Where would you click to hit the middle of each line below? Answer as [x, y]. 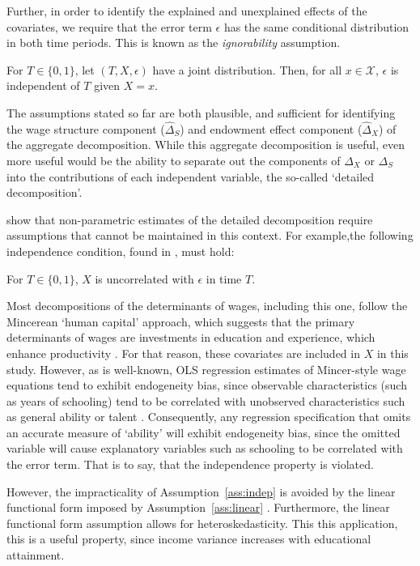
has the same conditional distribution [316, 26]
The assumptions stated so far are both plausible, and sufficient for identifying [201, 112]
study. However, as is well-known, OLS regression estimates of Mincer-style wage [206, 369]
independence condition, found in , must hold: [121, 251]
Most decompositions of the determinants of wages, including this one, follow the [207, 306]
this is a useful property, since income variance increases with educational [189, 539]
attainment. [36, 555]
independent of [43, 85]
